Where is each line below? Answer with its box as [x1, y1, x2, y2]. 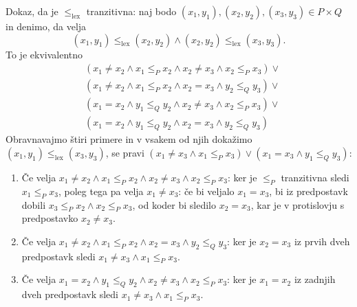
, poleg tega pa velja [58, 183, 144, 198]
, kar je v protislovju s [250, 197, 345, 212]
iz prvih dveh [294, 234, 350, 248]
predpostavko [21, 211, 78, 225]
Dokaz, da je [6, 4, 58, 18]
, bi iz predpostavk [269, 183, 348, 198]
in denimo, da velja [6, 19, 87, 33]
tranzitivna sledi [281, 170, 349, 184]
